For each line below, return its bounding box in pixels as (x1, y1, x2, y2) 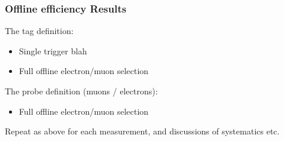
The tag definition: (5, 24, 74, 37)
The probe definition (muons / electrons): (5, 85, 158, 97)
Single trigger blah (19, 44, 87, 57)
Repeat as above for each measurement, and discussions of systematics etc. (5, 125, 280, 137)
